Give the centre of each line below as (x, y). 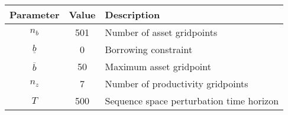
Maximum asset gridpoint (158, 66)
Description (132, 14)
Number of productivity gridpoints (177, 83)
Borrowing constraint (149, 49)
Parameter (35, 14)
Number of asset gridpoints (161, 32)
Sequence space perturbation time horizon (192, 101)
